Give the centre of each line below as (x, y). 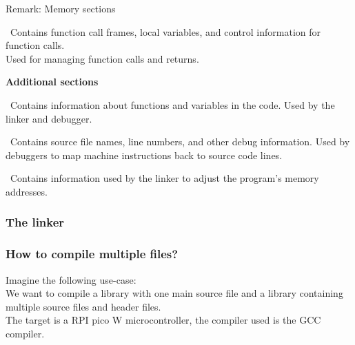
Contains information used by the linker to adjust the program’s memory (164, 178)
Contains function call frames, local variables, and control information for (165, 31)
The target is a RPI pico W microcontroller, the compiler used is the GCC (163, 320)
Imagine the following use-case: (71, 279)
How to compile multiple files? (92, 254)
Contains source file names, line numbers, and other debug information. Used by (180, 142)
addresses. (27, 191)
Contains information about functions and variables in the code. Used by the (172, 104)
